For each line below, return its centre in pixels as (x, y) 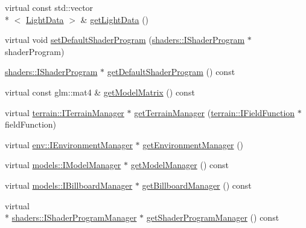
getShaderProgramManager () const (213, 217)
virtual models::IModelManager (63, 165)
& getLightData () (115, 19)
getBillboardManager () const (197, 185)
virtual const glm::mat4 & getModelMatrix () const (100, 92)
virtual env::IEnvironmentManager (69, 144)
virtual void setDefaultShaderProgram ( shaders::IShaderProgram (125, 40)
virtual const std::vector (49, 7)
